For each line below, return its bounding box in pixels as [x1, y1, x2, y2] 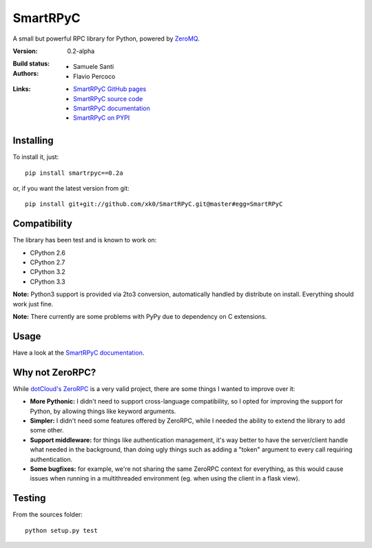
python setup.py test [25, 527, 98, 534]
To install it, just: [12, 153, 59, 161]
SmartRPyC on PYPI [73, 114, 130, 122]
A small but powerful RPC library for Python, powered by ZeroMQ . [12, 34, 200, 43]
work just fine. [12, 299, 54, 308]
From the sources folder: [12, 510, 83, 519]
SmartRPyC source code [73, 94, 143, 103]
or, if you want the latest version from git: [12, 184, 130, 192]
